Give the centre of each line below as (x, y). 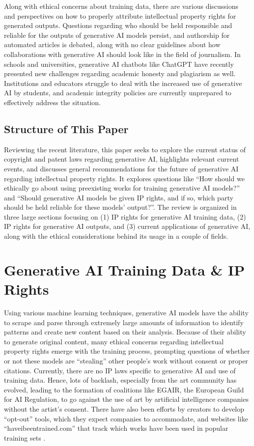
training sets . (25, 437)
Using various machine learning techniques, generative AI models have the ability (126, 312)
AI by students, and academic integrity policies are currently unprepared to (118, 93)
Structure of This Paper (66, 128)
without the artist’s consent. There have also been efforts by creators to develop (124, 408)
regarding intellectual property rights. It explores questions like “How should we (124, 178)
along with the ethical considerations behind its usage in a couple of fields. (116, 236)
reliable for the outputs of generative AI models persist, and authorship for (117, 35)
